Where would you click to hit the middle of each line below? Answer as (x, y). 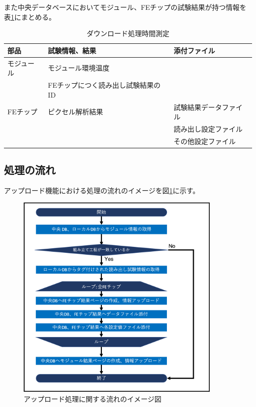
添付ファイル (194, 50)
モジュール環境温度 (79, 68)
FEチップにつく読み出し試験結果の (104, 85)
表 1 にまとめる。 (30, 17)
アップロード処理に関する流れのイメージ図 (93, 398)
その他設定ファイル (205, 141)
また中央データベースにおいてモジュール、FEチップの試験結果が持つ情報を (125, 7)
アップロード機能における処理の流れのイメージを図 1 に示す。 (102, 190)
